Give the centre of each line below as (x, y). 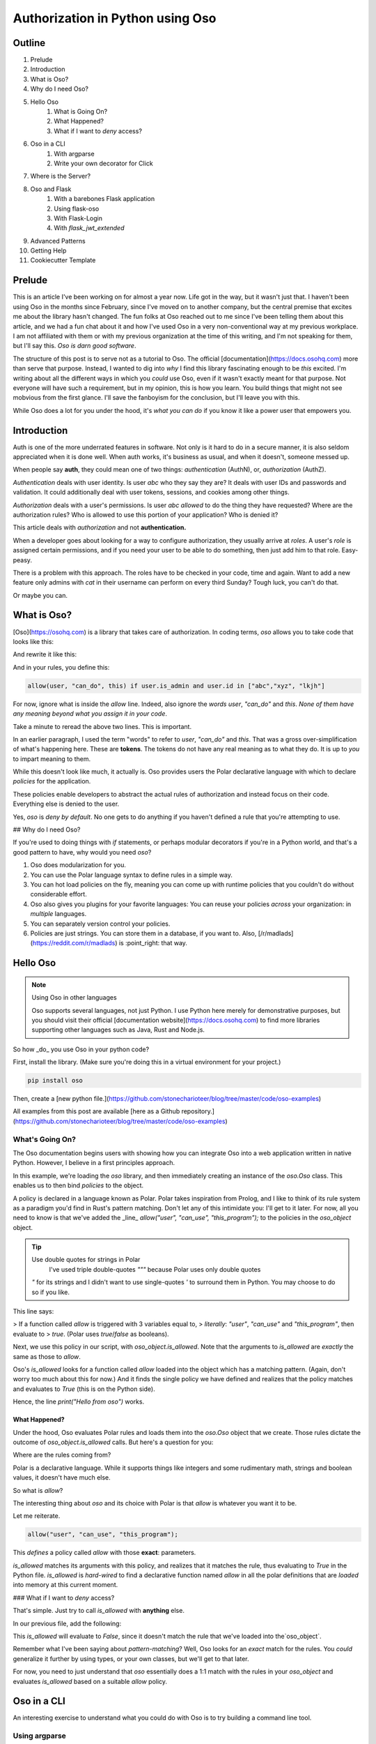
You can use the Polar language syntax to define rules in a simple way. (132, 875)
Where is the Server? (60, 176)
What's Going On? (45, 1139)
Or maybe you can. (40, 595)
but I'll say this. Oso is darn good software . (75, 346)
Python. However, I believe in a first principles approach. (94, 1163)
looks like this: (33, 641)
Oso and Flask (51, 189)
